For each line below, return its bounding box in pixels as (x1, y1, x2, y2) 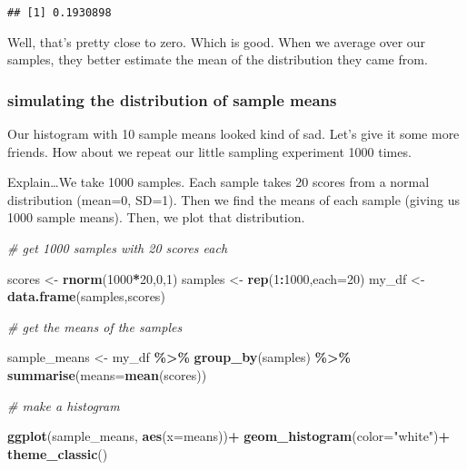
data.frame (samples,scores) (7, 287, 165, 306)
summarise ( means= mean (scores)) (7, 366, 207, 384)
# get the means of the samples (7, 317, 183, 336)
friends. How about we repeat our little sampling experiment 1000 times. (7, 142, 412, 161)
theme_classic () (7, 444, 108, 463)
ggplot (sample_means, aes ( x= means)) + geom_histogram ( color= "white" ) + (7, 426, 451, 446)
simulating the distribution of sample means (7, 88, 337, 111)
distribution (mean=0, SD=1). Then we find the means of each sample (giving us (7, 190, 460, 209)
